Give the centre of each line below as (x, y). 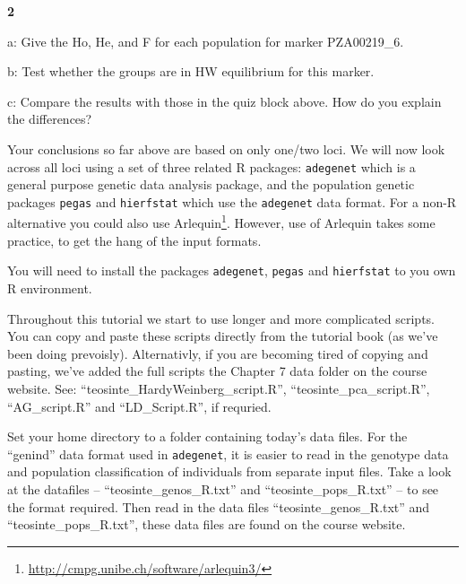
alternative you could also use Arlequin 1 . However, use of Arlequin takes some (221, 222)
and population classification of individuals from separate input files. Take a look (229, 471)
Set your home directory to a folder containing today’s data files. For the (207, 436)
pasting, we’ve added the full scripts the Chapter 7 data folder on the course (217, 371)
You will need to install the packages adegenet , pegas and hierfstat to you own (232, 270)
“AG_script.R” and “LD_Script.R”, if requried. (139, 406)
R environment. (50, 288)
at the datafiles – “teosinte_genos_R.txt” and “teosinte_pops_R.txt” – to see (223, 488)
